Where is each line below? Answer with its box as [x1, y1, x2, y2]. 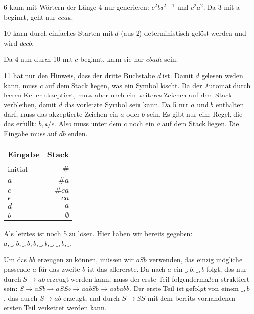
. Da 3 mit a [203, 2, 240, 12]
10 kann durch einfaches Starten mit [4, 28, 113, 38]
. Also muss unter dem [54, 118, 122, 128]
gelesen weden [201, 70, 243, 80]
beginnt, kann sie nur [80, 54, 144, 64]
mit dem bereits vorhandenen [147, 292, 236, 303]
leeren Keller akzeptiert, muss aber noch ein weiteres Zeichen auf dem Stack [4, 90, 232, 100]
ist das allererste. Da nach [87, 264, 165, 274]
